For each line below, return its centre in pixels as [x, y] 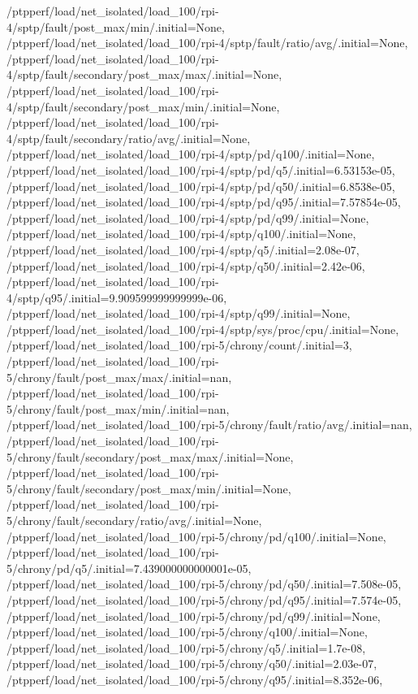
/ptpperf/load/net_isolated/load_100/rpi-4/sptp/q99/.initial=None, [179, 313]
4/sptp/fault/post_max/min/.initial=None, [116, 26]
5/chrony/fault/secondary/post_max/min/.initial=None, [149, 488]
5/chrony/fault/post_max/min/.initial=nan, [118, 408]
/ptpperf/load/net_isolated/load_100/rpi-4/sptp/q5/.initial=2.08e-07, [183, 249]
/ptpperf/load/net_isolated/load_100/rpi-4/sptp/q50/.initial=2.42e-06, [186, 265]
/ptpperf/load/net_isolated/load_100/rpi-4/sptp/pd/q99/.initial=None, [188, 217]
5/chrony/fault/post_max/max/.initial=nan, [119, 377]
